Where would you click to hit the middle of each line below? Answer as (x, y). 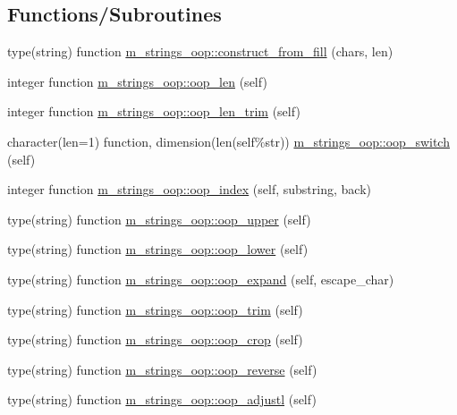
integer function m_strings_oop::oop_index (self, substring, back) (189, 189)
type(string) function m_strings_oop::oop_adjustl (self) (162, 399)
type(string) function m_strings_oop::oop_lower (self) (158, 249)
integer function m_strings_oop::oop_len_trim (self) (154, 111)
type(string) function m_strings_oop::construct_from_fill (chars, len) (200, 51)
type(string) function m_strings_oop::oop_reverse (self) (162, 369)
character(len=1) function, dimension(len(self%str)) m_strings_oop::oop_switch (228, 141)
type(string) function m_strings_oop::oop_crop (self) (155, 339)
